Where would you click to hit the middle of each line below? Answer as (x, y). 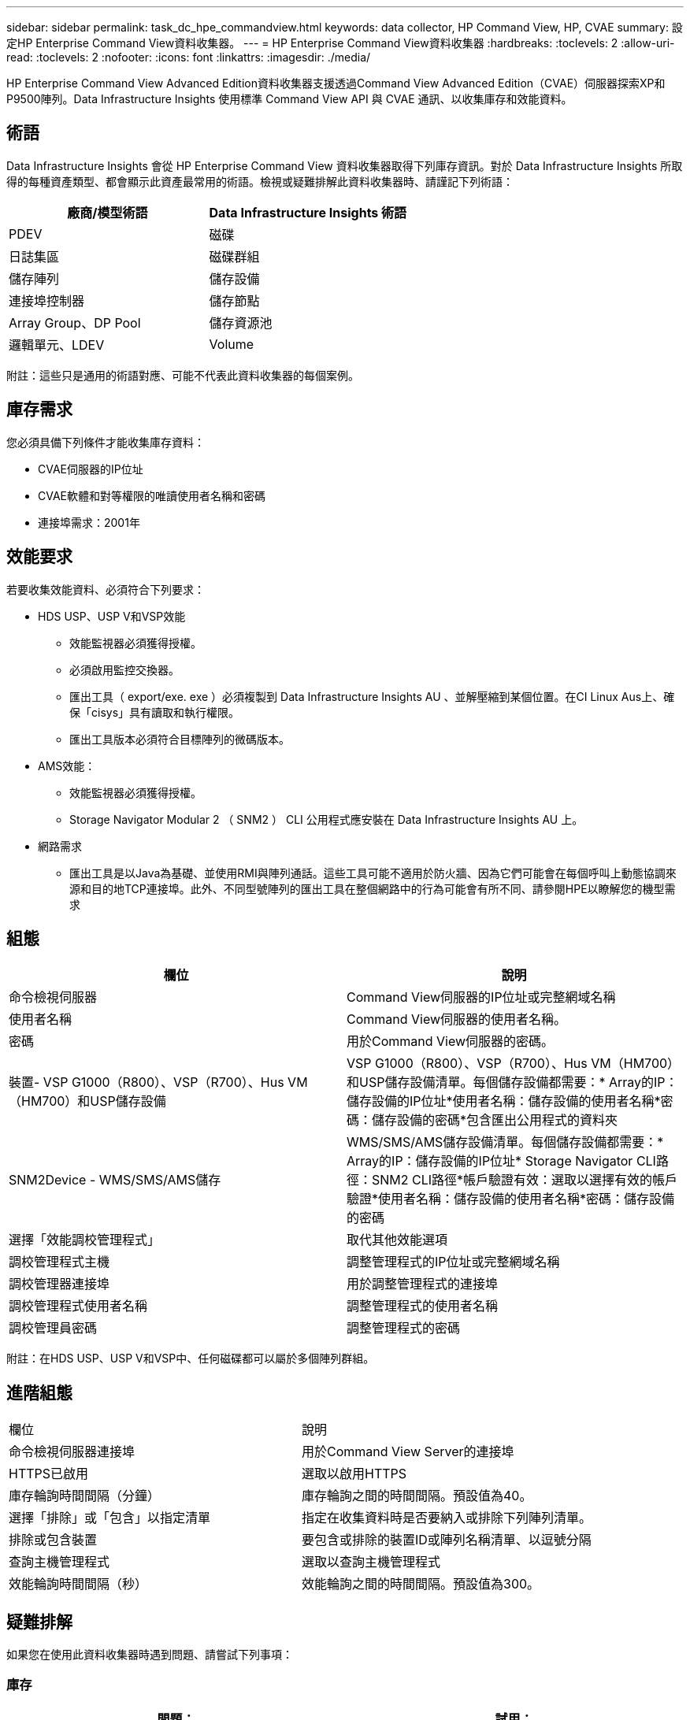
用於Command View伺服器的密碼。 (451, 1042)
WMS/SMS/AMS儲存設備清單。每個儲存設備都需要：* (505, 1142)
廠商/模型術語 (108, 212)
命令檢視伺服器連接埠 (72, 1452)
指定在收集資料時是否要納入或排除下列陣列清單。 (447, 1518)
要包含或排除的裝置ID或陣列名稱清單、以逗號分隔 (447, 1540)
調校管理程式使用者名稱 (78, 1306)
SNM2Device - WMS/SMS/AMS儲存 (115, 1180)
